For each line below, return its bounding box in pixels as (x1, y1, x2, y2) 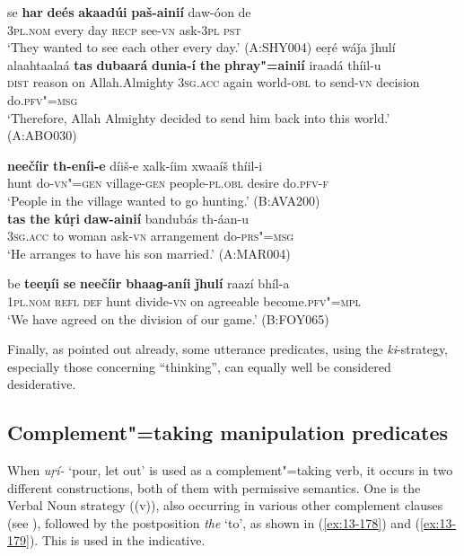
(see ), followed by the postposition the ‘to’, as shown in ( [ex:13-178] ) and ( (7, 513, 421, 532)
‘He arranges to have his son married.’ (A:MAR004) (7, 243, 291, 262)
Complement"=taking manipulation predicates (7, 419, 449, 446)
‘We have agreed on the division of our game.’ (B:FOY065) (7, 309, 329, 328)
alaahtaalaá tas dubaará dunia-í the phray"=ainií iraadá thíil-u (7, 55, 381, 74)
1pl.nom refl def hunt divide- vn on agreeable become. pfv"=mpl (7, 291, 361, 310)
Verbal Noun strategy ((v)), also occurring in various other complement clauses (7, 496, 443, 515)
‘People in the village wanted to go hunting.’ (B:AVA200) (7, 190, 320, 209)
